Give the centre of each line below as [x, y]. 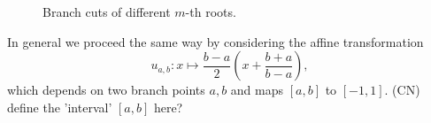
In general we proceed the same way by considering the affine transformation [215, 41]
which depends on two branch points [106, 90]
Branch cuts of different [107, 12]
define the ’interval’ [60, 107]
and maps [257, 90]
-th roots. [211, 12]
